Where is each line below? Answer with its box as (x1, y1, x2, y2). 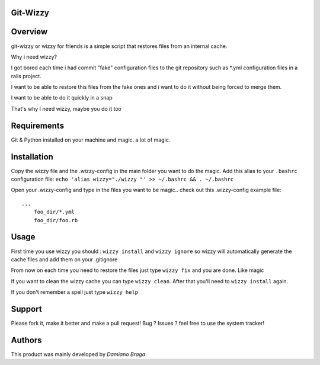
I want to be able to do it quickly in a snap (11, 94, 113, 101)
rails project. (11, 72, 41, 79)
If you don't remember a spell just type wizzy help (11, 289, 139, 296)
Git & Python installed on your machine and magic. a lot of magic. (11, 136, 171, 143)
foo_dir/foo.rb (33, 217, 78, 223)
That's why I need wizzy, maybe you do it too (11, 105, 121, 112)
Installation (11, 152, 53, 162)
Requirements (11, 120, 65, 130)
